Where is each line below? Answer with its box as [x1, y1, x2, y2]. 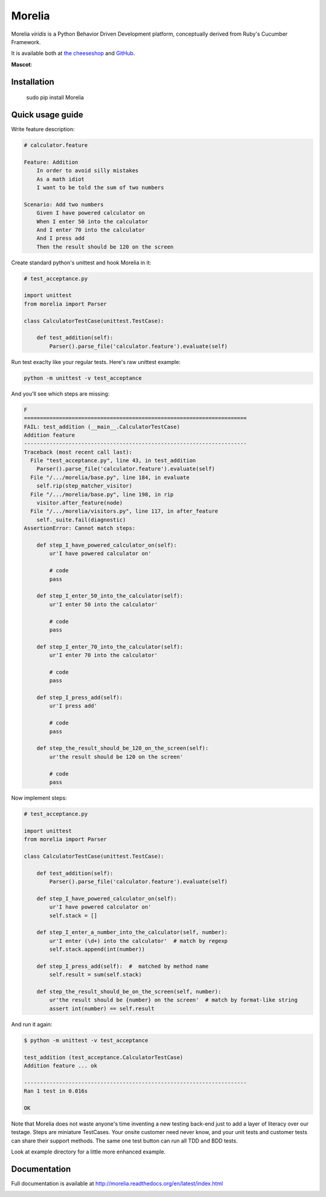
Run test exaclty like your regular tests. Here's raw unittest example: [11, 358, 181, 365]
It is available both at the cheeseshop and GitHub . [11, 50, 135, 57]
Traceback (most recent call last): [24, 448, 133, 455]
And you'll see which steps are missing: [11, 390, 110, 397]
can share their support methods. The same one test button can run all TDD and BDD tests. [11, 1137, 238, 1144]
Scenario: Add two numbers [24, 201, 104, 208]
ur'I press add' [49, 702, 98, 709]
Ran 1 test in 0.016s [24, 1088, 88, 1095]
